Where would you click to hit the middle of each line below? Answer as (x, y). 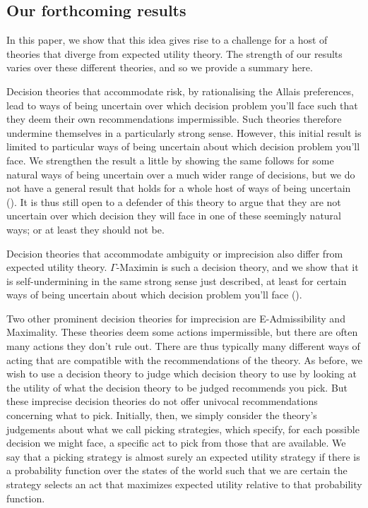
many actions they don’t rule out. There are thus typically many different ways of (183, 346)
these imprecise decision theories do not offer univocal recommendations (162, 401)
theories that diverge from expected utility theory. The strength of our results (174, 53)
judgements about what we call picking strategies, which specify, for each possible (183, 429)
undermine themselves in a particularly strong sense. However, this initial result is (184, 132)
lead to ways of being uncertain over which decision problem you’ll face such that (182, 105)
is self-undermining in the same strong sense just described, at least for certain (177, 280)
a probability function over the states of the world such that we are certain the (177, 470)
